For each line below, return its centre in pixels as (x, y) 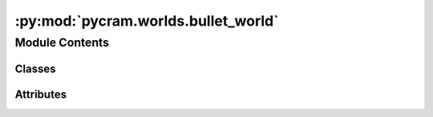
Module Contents (62, 42)
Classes (35, 69)
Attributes (41, 94)
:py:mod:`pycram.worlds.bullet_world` (147, 21)
